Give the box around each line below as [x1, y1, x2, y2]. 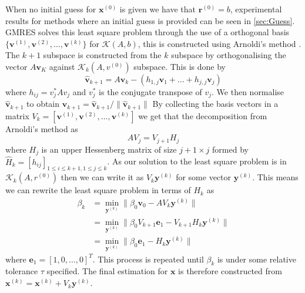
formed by [212, 143, 249, 155]
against [49, 60, 75, 72]
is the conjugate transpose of [99, 85, 202, 97]
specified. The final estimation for [46, 265, 168, 277]
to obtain [26, 97, 60, 110]
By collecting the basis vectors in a [152, 97, 279, 110]
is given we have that [119, 3, 196, 15]
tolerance [5, 265, 38, 277]
